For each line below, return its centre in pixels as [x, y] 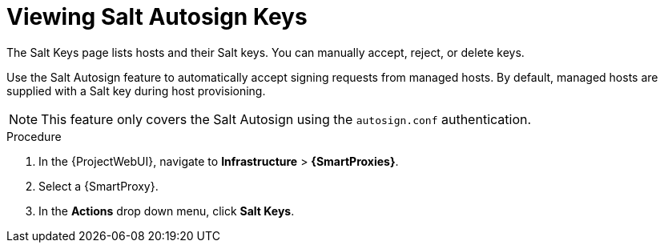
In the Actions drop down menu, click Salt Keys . [167, 211]
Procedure [34, 136]
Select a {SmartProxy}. [99, 186]
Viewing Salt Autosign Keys [157, 17]
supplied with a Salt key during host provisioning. [136, 90]
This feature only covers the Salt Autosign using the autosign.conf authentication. [286, 119]
